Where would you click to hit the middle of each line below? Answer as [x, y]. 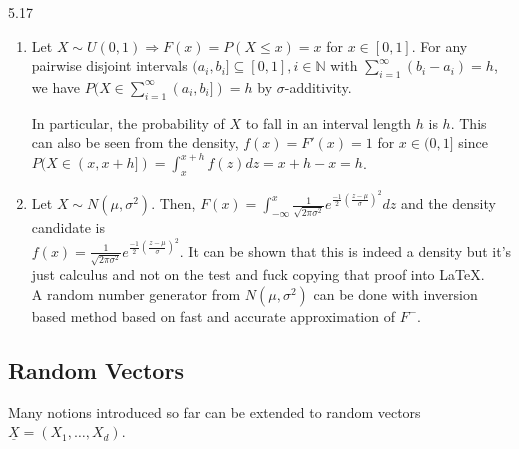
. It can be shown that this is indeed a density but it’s [345, 250]
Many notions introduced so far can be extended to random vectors [214, 411]
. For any [439, 45]
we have [55, 86]
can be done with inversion [395, 293]
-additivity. [318, 86]
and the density [448, 203]
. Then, [173, 203]
